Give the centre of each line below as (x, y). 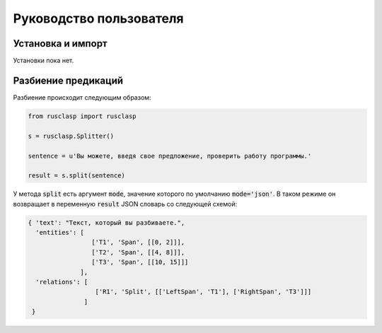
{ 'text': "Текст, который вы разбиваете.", (106, 222)
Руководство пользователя (98, 18)
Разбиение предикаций (68, 80)
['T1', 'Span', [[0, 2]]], (138, 243)
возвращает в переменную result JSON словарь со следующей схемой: (125, 204)
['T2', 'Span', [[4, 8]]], (138, 252)
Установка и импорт (60, 43)
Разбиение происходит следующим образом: (82, 97)
